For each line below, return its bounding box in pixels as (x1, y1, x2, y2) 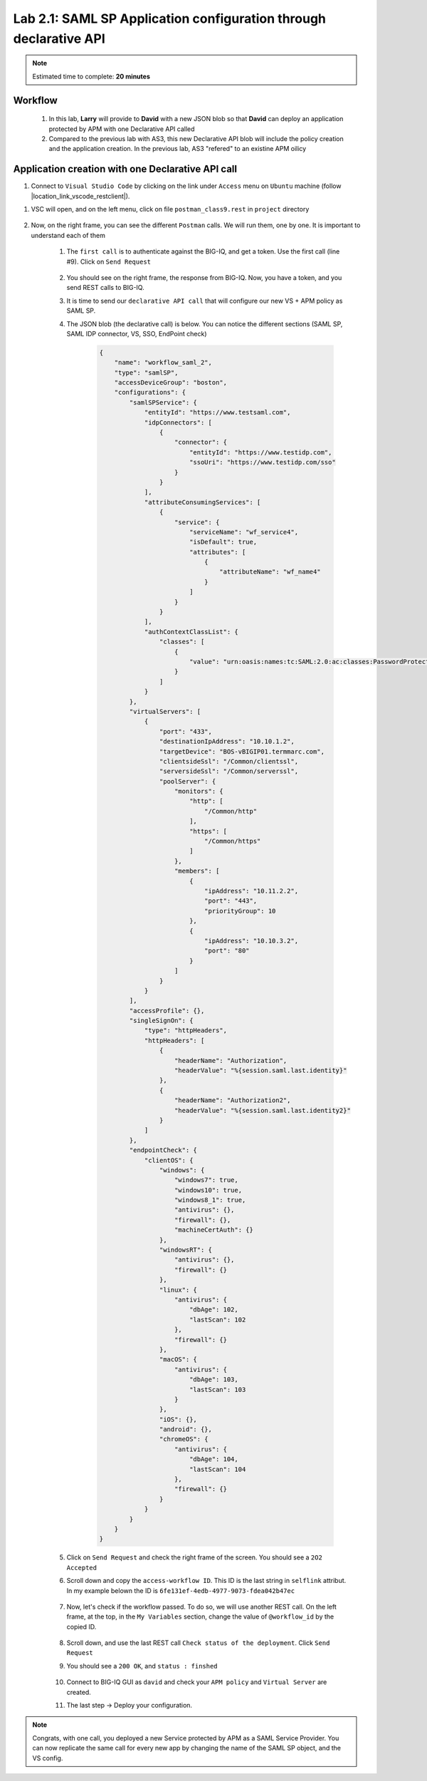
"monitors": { (174, 787, 223, 796)
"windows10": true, (174, 1186, 242, 1194)
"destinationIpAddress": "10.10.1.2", (159, 737, 295, 746)
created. (66, 1688, 92, 1696)
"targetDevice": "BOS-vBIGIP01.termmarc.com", (159, 747, 325, 755)
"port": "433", (159, 727, 213, 735)
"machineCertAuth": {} (174, 1226, 254, 1234)
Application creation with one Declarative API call (13, 163, 238, 175)
